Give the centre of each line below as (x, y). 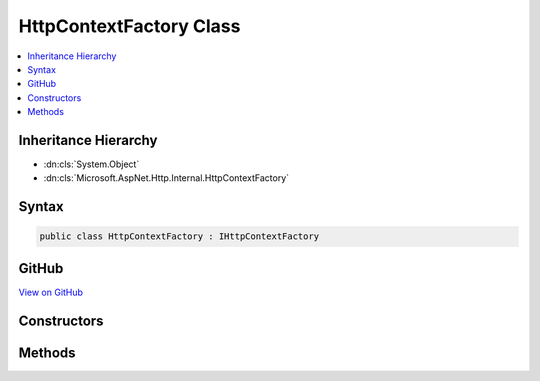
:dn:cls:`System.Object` (91, 164)
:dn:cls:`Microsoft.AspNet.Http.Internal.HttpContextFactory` (166, 178)
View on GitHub (51, 292)
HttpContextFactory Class (129, 26)
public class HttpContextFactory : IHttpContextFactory (179, 236)
